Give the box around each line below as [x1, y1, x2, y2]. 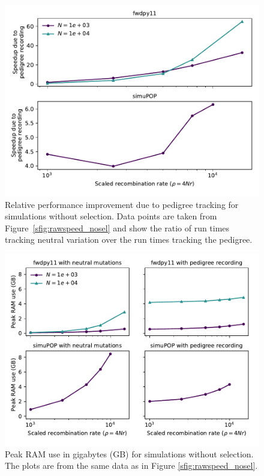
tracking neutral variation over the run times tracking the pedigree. [5, 233, 253, 246]
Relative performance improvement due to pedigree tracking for [5, 198, 239, 210]
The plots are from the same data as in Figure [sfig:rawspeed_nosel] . [5, 459, 258, 472]
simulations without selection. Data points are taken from [5, 210, 217, 222]
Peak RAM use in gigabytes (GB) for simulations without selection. [5, 447, 254, 460]
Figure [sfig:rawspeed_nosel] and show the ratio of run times [5, 221, 230, 234]
